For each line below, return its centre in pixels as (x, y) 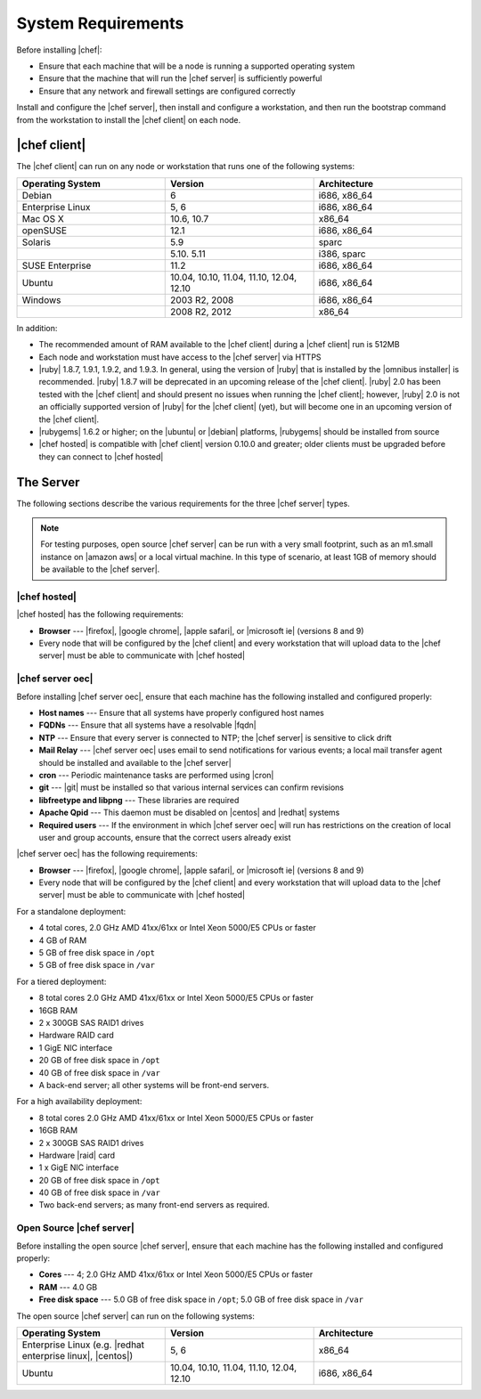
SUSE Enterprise (57, 265)
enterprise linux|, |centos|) (77, 1355)
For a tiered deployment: (61, 981)
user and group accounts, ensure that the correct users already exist (165, 837)
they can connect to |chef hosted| (101, 456)
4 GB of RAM (63, 940)
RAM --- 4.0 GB (68, 1287)
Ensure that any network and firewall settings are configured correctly (167, 91)
